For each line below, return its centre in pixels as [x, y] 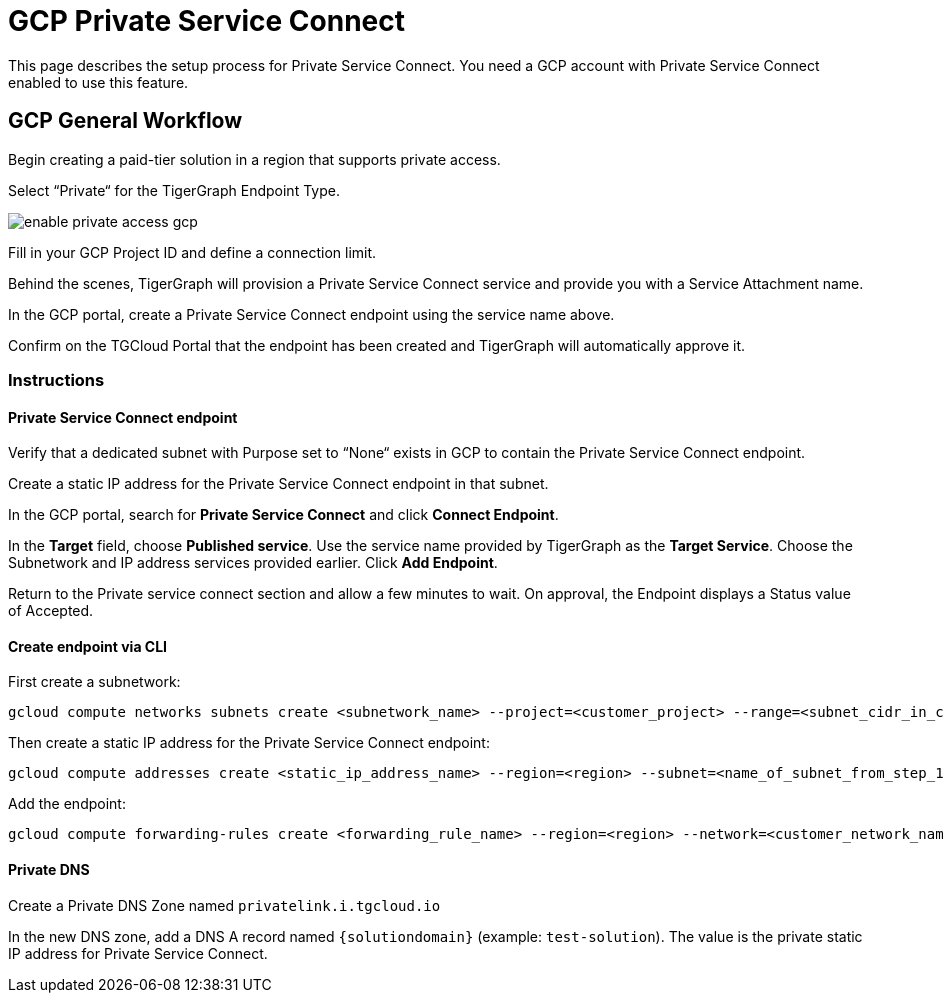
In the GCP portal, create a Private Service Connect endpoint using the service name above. [311, 314]
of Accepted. [51, 611]
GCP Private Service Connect [206, 21]
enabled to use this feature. [98, 82]
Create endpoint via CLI [88, 646]
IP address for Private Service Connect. [138, 953]
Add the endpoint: [67, 804]
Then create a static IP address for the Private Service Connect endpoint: [249, 743]
